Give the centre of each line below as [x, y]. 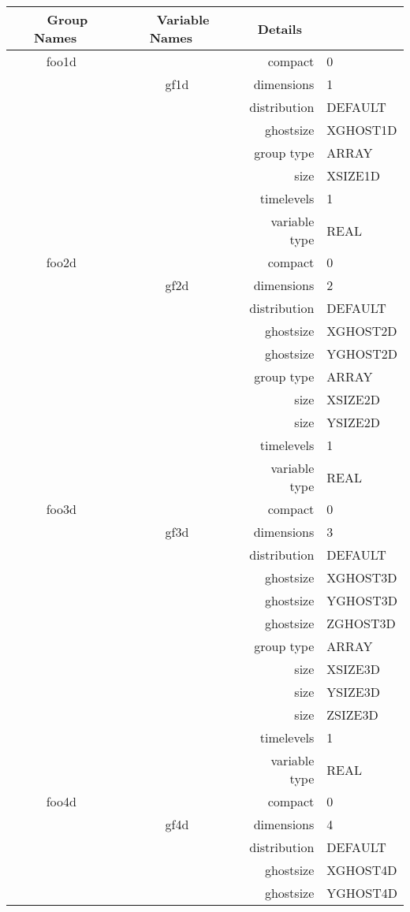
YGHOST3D [362, 600]
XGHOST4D [362, 870]
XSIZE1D [353, 175]
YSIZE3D [353, 692]
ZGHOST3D [361, 623]
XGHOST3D [362, 577]
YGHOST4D [362, 893]
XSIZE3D [353, 669]
